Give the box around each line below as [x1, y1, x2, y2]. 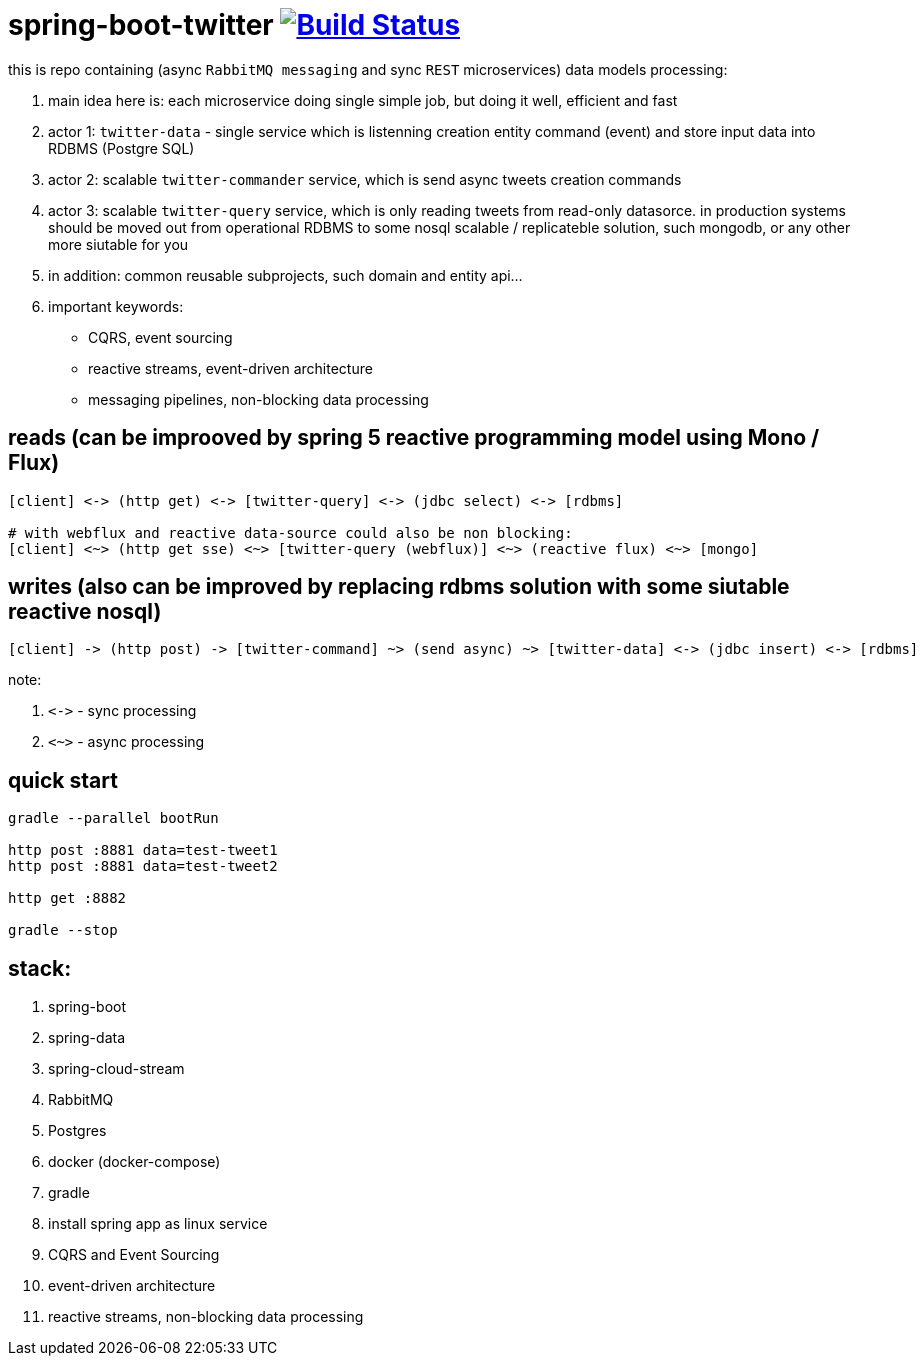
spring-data [48, 1029, 125, 1047]
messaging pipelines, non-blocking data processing [88, 390, 429, 408]
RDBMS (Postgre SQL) [48, 139, 195, 157]
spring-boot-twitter [8, 8, 274, 42]
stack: [8, 955, 72, 981]
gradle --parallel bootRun [8, 810, 219, 827]
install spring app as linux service [48, 1215, 268, 1233]
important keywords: [48, 297, 184, 315]
